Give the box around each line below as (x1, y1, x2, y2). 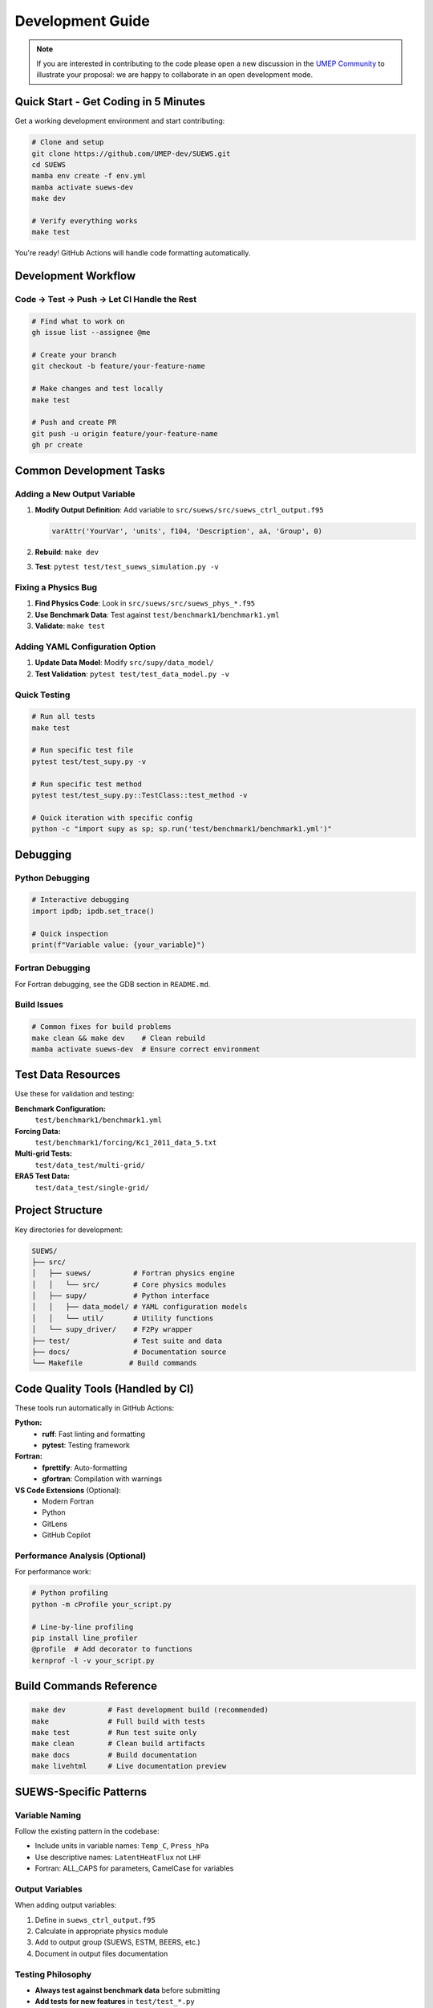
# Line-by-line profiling (31, 1622, 134, 1631)
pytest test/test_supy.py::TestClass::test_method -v (31, 791, 248, 800)
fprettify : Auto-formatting (42, 1463, 127, 1472)
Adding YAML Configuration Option (14, 641, 156, 652)
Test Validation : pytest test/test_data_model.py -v (34, 669, 230, 679)
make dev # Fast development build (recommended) (31, 1705, 269, 1715)
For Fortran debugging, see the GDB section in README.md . (14, 979, 211, 989)
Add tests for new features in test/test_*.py (34, 1997, 196, 2006)
